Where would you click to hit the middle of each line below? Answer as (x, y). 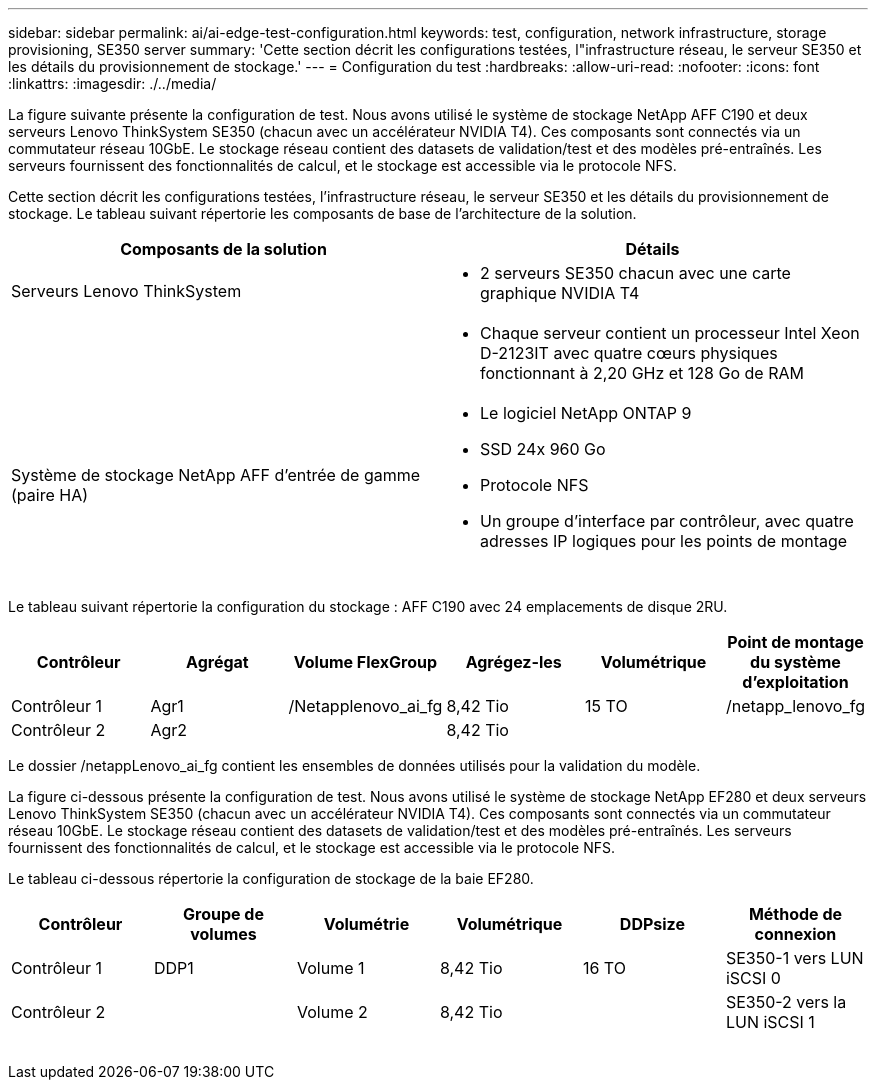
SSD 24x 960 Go (543, 449)
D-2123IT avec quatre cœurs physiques (629, 353)
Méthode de (795, 914)
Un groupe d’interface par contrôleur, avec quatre (667, 521)
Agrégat (217, 662)
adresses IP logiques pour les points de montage (664, 541)
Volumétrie (366, 924)
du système (795, 662)
